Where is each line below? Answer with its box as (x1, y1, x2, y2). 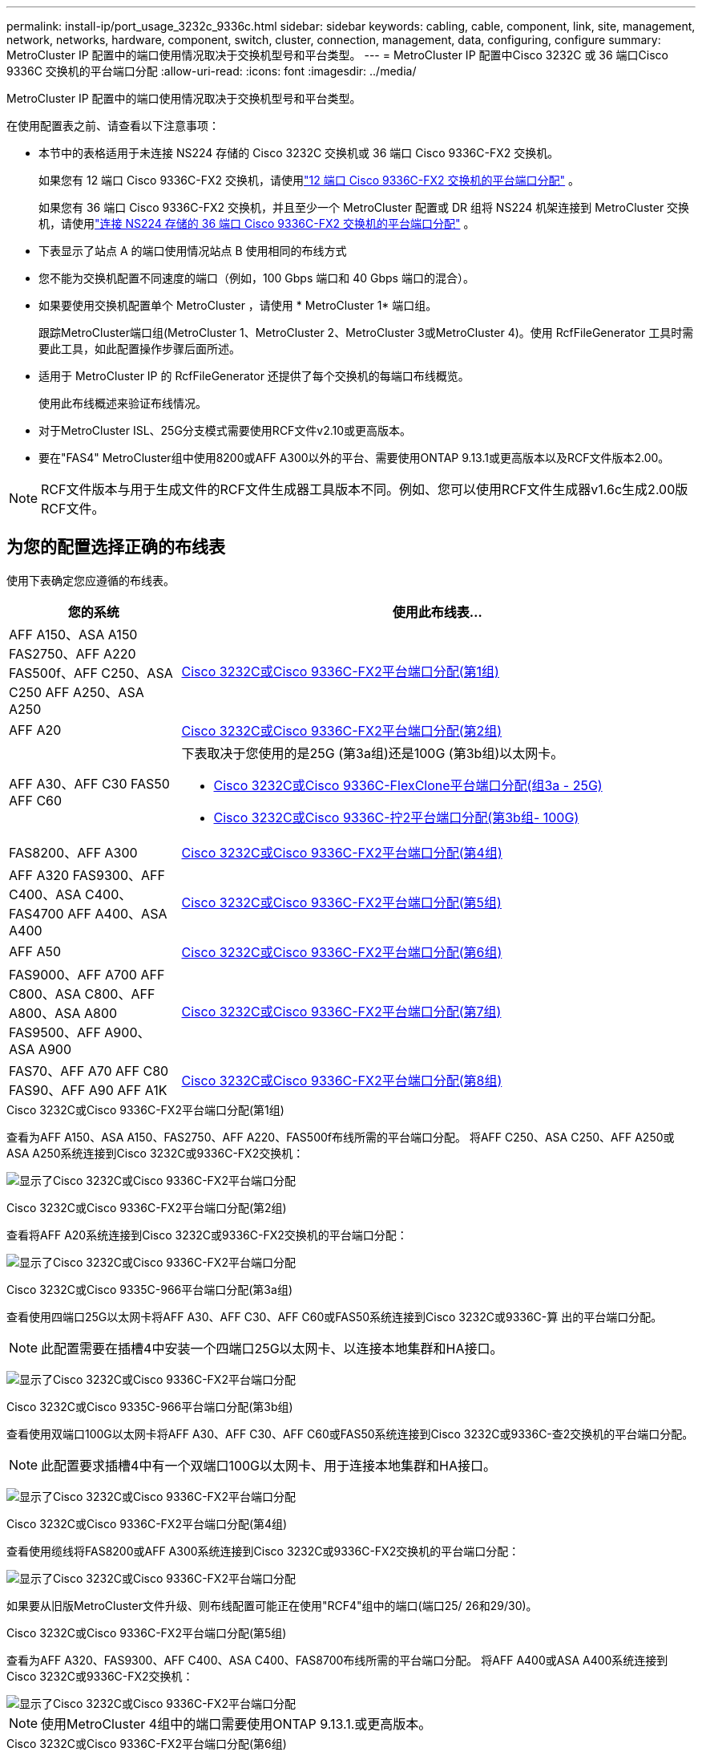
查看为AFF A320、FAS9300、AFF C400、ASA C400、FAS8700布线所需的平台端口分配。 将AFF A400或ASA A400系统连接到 (6, 1653, 668, 1667)
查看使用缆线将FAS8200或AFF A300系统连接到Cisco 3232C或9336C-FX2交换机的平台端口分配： (6, 1543, 520, 1558)
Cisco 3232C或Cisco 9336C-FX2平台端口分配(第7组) (181, 1003, 502, 1020)
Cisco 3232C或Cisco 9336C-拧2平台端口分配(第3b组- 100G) (213, 809, 579, 825)
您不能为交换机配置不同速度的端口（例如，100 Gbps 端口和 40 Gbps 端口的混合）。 (38, 271, 474, 285)
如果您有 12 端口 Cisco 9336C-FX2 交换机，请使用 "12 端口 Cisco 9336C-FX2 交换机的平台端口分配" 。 (38, 173, 580, 187)
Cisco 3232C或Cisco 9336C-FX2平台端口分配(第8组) (181, 1072, 502, 1089)
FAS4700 (9, 905, 64, 922)
